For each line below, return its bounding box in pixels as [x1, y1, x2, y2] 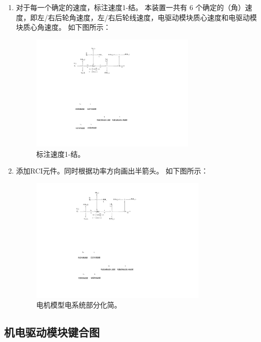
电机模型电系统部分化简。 [36, 300, 121, 310]
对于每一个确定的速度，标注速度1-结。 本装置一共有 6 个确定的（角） [16, 2, 245, 12]
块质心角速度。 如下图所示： [16, 22, 111, 32]
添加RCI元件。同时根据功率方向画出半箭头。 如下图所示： [16, 165, 208, 176]
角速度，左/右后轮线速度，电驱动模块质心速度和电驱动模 [69, 12, 257, 22]
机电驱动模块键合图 [4, 324, 100, 340]
